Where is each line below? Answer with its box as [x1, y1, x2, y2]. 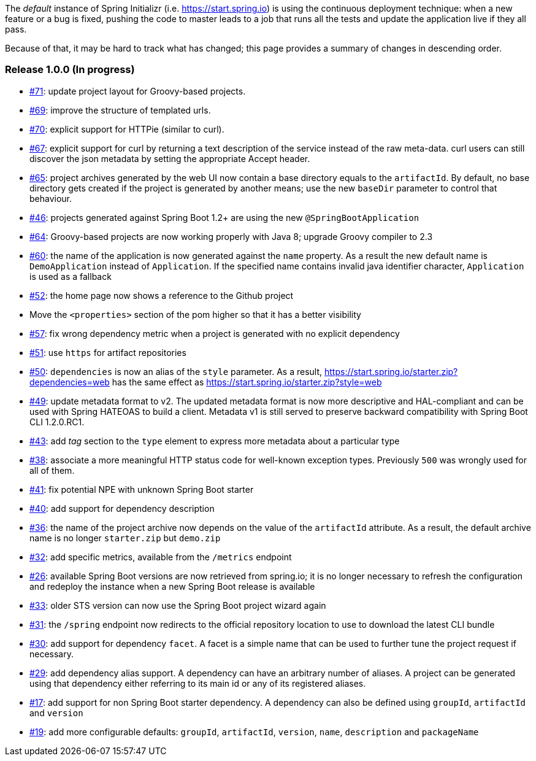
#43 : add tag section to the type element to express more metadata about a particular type [29, 435, 400, 446]
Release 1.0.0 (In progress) [5, 63, 135, 76]
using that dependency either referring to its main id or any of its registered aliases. [29, 678, 366, 689]
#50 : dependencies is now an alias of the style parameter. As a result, [29, 366, 323, 377]
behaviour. [29, 193, 72, 204]
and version [29, 707, 83, 718]
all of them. [29, 465, 75, 476]
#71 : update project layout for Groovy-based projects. [29, 85, 246, 96]
